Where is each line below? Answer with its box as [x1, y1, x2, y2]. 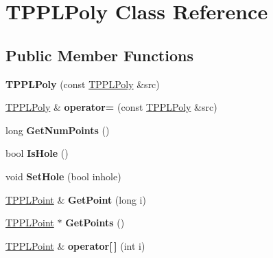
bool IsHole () [5, 146, 69, 160]
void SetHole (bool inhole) [5, 169, 121, 183]
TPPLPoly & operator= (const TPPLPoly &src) [5, 100, 217, 114]
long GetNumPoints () [5, 122, 110, 137]
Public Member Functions [5, 44, 193, 65]
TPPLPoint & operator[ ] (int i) [5, 238, 145, 252]
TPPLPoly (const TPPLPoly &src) [5, 76, 160, 91]
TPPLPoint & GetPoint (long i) [5, 192, 146, 206]
